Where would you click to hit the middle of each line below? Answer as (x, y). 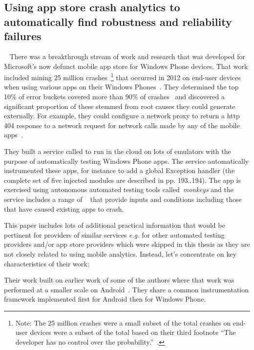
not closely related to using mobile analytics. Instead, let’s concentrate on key (120, 253)
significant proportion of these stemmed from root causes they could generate (120, 106)
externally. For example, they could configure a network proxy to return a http (122, 116)
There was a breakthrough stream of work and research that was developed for (127, 56)
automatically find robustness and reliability (118, 21)
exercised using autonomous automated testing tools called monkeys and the (119, 189)
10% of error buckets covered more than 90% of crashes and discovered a (115, 97)
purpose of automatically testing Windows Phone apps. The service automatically (127, 161)
